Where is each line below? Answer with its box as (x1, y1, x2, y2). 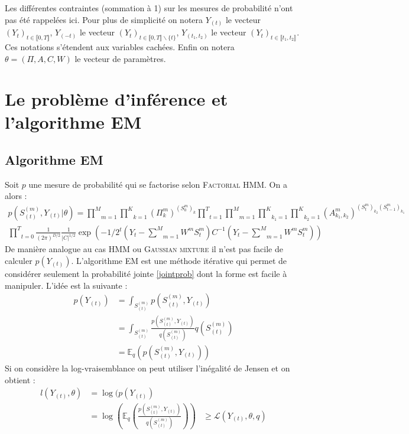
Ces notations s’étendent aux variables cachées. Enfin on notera (5, 40, 235, 53)
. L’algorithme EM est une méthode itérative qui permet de (71, 254, 287, 267)
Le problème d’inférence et (5, 87, 228, 111)
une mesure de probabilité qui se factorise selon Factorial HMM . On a (28, 178, 287, 190)
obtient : (5, 373, 35, 386)
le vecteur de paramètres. (74, 52, 166, 64)
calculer (5, 254, 33, 267)
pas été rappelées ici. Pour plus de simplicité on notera (5, 13, 203, 25)
